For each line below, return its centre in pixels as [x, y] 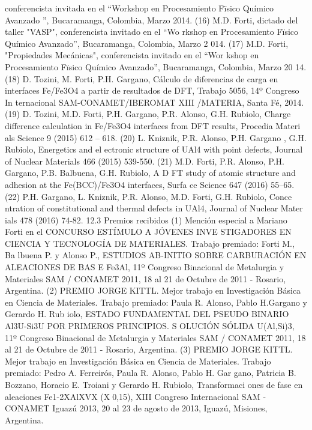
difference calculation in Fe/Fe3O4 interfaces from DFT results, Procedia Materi [153, 125]
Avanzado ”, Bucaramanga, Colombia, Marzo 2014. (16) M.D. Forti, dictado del [151, 20]
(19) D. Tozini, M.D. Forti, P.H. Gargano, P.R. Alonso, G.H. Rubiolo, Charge [148, 114]
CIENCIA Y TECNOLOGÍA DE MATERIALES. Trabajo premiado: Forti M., [150, 243]
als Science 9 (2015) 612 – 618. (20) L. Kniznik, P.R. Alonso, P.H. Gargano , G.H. [156, 137]
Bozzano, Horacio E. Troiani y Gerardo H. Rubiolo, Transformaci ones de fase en [154, 384]
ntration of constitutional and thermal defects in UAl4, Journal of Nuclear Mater [154, 208]
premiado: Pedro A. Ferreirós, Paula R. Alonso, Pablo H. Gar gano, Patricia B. [151, 373]
